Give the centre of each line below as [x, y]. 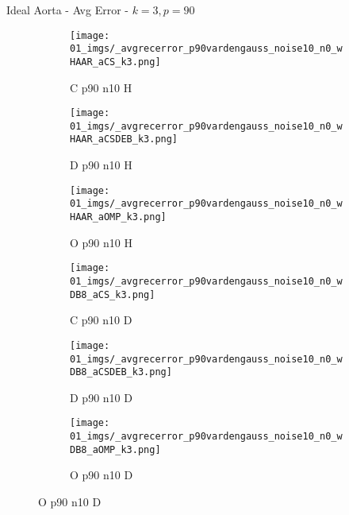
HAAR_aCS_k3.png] [115, 62]
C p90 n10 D [101, 320]
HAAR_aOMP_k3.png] [118, 217]
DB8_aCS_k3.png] [113, 294]
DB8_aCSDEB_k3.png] [121, 372]
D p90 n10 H [101, 165]
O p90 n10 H [101, 242]
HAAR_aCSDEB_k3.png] [124, 139]
